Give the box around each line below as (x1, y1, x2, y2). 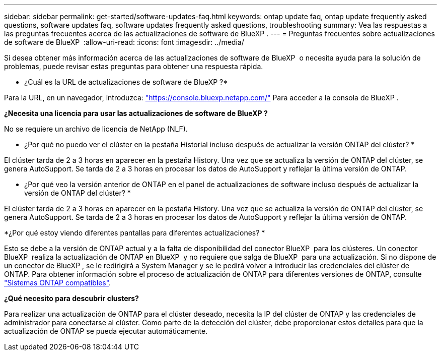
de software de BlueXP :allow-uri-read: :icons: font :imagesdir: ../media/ (4, 38, 244, 46)
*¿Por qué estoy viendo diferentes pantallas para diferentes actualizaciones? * (4, 228, 265, 237)
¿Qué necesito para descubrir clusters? (4, 294, 139, 303)
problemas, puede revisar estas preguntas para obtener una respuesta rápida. (4, 62, 263, 71)
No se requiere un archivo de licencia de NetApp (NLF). (4, 125, 188, 133)
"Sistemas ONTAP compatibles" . (4, 278, 111, 287)
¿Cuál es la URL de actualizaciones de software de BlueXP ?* (24, 78, 228, 86)
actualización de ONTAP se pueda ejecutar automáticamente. (4, 327, 208, 335)
